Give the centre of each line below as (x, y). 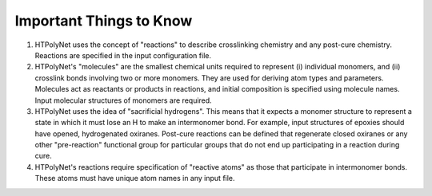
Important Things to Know (104, 21)
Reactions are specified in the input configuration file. (123, 55)
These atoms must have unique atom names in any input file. (135, 178)
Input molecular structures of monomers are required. (123, 100)
